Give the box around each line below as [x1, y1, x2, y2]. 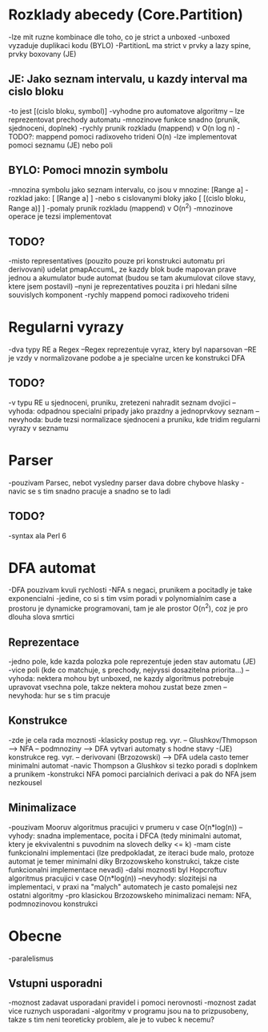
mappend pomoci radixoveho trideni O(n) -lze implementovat [35, 131, 238, 141]
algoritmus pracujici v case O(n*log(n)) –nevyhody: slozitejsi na [8, 873, 218, 883]
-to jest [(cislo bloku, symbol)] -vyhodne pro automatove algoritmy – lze [8, 106, 246, 115]
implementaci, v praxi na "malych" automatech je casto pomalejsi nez [8, 881, 238, 891]
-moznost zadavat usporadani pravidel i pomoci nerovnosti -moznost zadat [8, 998, 257, 1007]
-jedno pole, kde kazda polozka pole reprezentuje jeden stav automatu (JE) [8, 656, 256, 666]
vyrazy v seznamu [8, 423, 69, 433]
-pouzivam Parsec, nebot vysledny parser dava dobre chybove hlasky [8, 478, 240, 487]
